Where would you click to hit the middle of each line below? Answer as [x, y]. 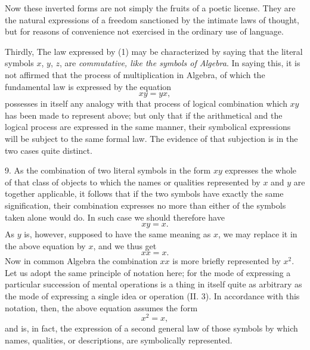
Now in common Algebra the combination [81, 261]
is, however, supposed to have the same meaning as [117, 234]
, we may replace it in [258, 234]
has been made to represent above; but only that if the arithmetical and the [144, 115]
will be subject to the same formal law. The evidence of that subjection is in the [151, 138]
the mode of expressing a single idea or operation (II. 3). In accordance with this [152, 296]
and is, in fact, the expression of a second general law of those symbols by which [151, 328]
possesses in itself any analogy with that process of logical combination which [146, 103]
